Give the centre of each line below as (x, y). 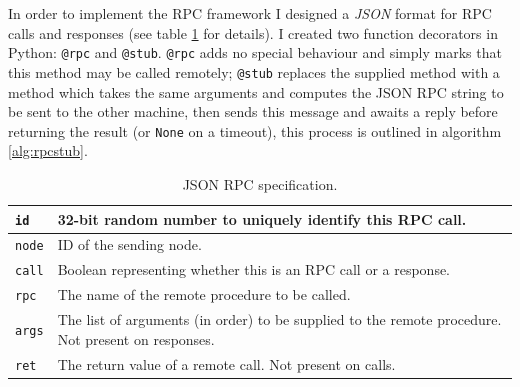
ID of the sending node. (129, 244)
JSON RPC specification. (260, 183)
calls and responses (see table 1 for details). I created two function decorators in (253, 32)
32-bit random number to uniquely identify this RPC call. (262, 218)
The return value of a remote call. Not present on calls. (226, 363)
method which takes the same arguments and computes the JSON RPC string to (256, 91)
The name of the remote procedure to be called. (204, 294)
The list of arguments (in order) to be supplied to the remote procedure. (279, 319)
